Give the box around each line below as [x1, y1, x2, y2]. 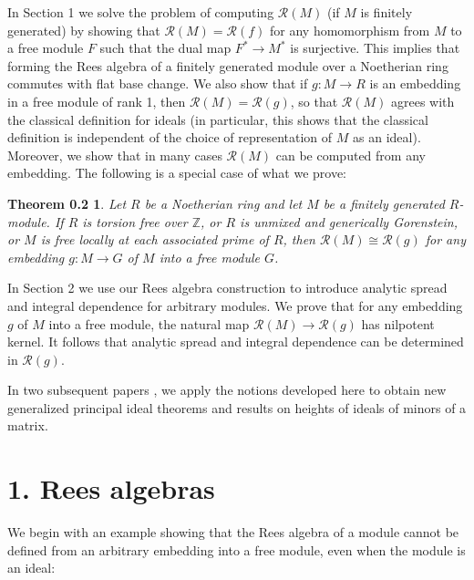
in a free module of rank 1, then [7, 91, 186, 110]
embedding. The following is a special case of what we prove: [7, 163, 347, 182]
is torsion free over [82, 212, 188, 231]
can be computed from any [275, 145, 426, 164]
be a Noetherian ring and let [144, 193, 303, 212]
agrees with [391, 91, 455, 110]
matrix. [7, 416, 48, 435]
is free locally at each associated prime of [40, 230, 269, 249]
